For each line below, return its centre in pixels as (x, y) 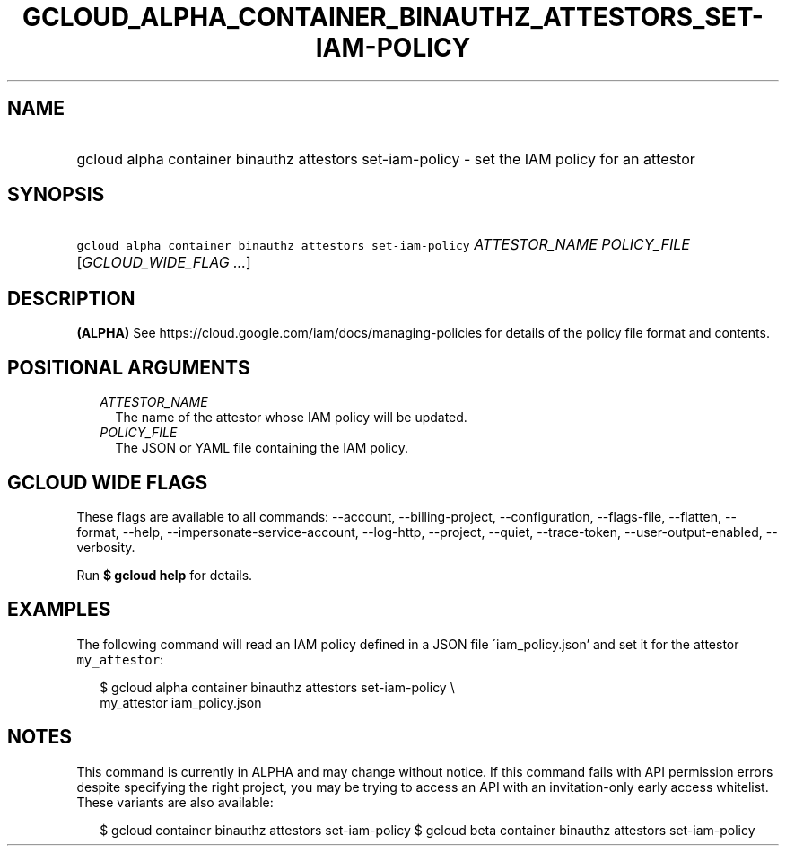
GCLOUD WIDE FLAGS (108, 482)
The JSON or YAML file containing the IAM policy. (262, 448)
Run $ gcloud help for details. (165, 575)
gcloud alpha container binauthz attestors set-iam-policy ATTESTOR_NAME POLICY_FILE (383, 245)
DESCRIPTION (71, 298)
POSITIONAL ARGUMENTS (129, 367)
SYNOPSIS (56, 195)
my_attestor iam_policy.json (181, 702)
